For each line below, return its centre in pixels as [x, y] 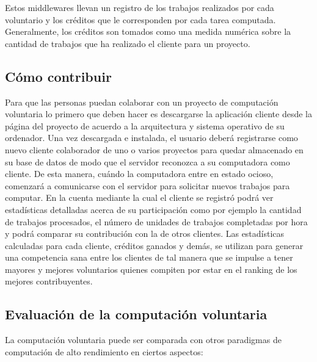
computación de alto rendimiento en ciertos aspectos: [104, 351]
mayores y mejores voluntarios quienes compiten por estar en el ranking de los [151, 269]
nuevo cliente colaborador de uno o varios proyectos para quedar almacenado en [154, 149]
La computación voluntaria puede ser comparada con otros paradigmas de [143, 340]
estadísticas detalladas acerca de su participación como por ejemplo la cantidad [153, 209]
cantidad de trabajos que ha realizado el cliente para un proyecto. [128, 43]
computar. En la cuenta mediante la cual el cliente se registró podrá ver [139, 197]
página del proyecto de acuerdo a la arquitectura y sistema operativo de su [145, 125]
